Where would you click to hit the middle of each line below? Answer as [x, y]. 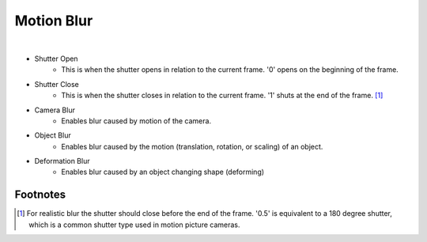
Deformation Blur [62, 161]
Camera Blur [55, 110]
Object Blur [53, 135]
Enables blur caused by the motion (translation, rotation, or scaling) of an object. [192, 146]
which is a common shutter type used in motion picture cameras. [134, 225]
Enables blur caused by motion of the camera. [136, 121]
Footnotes [40, 195]
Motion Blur [54, 21]
